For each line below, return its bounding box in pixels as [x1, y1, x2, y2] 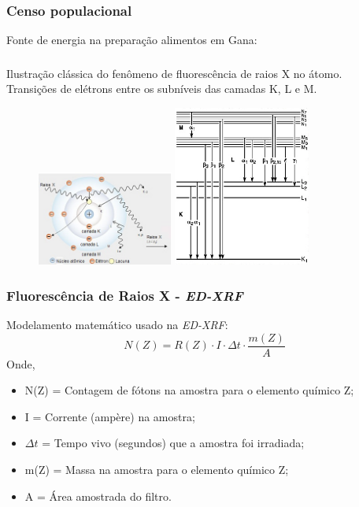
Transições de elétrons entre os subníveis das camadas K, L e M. [6, 80, 317, 97]
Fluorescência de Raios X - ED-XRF [6, 285, 243, 305]
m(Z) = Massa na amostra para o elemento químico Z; [24, 461, 289, 478]
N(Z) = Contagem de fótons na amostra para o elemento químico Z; [24, 382, 354, 398]
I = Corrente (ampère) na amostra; [24, 408, 195, 424]
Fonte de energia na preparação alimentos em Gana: [6, 31, 257, 48]
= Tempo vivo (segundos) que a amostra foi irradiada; [42, 435, 305, 451]
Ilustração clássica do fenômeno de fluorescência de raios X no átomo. [6, 65, 342, 81]
